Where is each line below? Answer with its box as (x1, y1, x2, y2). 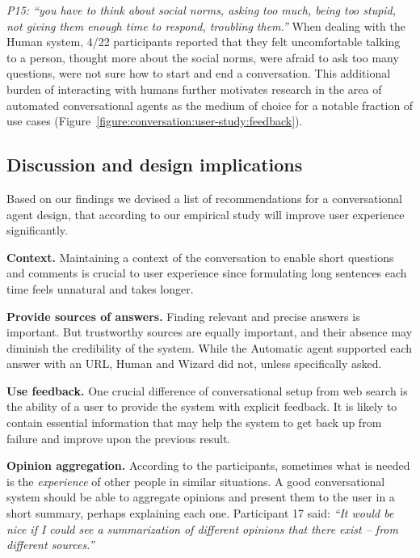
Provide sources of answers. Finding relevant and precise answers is (6, 307, 360, 324)
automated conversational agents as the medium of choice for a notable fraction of (6, 96, 414, 113)
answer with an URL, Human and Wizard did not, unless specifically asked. (6, 355, 382, 372)
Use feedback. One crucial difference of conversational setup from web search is (6, 382, 408, 399)
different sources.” (6, 536, 94, 553)
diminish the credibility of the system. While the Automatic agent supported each (6, 339, 413, 356)
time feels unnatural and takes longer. (6, 280, 194, 297)
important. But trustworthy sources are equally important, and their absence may (6, 323, 413, 340)
